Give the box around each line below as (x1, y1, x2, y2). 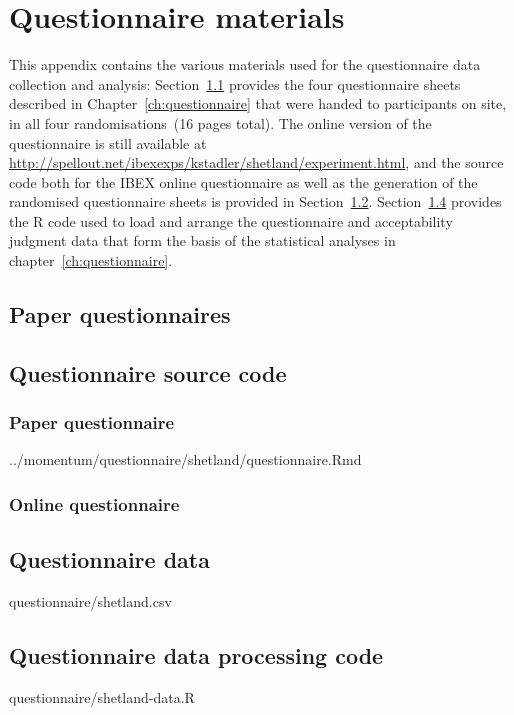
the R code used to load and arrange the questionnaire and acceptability (9, 210, 453, 231)
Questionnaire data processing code (9, 640, 384, 671)
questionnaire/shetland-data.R (9, 686, 195, 707)
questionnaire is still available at (9, 132, 207, 153)
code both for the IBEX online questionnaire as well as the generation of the (9, 171, 478, 192)
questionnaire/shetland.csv (9, 591, 172, 612)
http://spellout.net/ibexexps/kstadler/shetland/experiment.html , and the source (9, 152, 504, 173)
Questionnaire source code (9, 357, 287, 388)
